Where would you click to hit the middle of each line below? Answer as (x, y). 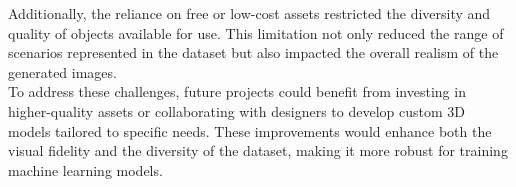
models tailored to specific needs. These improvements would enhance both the (250, 130)
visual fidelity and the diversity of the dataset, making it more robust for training (258, 150)
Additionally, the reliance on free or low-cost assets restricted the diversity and (249, 13)
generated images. (62, 71)
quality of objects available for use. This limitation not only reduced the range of (256, 32)
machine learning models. (85, 169)
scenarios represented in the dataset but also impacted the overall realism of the (253, 52)
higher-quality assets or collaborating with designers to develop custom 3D (236, 110)
